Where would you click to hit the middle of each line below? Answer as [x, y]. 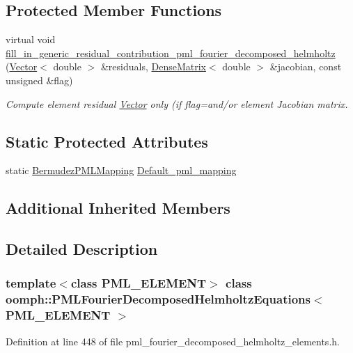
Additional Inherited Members [118, 208]
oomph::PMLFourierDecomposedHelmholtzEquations [158, 299]
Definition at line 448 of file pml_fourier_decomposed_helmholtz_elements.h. [173, 341]
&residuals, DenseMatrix [153, 66]
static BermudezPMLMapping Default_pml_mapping [121, 170]
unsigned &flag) [39, 80]
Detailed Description [82, 249]
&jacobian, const [306, 66]
